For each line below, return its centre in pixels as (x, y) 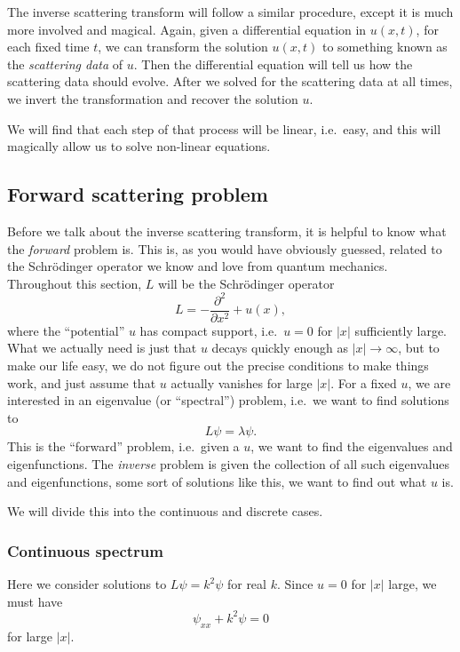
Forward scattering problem (138, 194)
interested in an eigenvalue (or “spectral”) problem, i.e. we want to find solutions (228, 400)
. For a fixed (364, 382)
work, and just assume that (82, 382)
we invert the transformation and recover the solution (153, 98)
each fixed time (48, 47)
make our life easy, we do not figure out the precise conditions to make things (218, 366)
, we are (429, 382)
